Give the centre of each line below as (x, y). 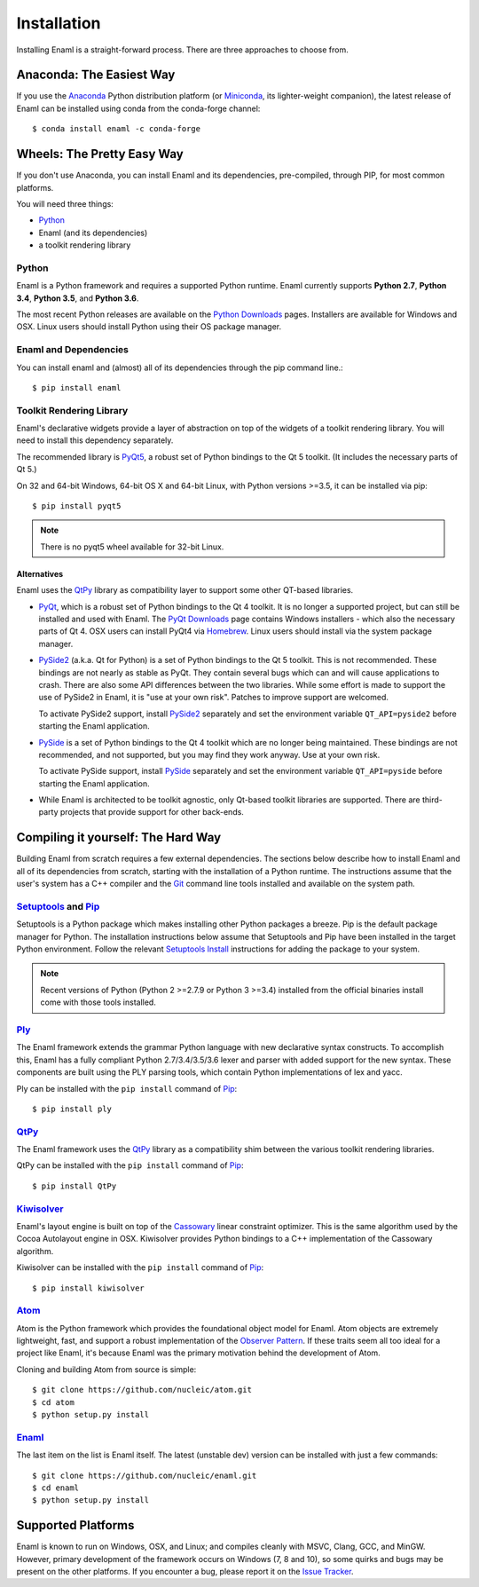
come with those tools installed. (98, 1002)
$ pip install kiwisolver (89, 1288)
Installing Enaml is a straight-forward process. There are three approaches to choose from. (183, 50)
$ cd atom (53, 1402)
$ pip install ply (72, 1109)
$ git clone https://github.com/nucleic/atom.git (142, 1390)
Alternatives (40, 573)
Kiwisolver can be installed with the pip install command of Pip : (140, 1267)
